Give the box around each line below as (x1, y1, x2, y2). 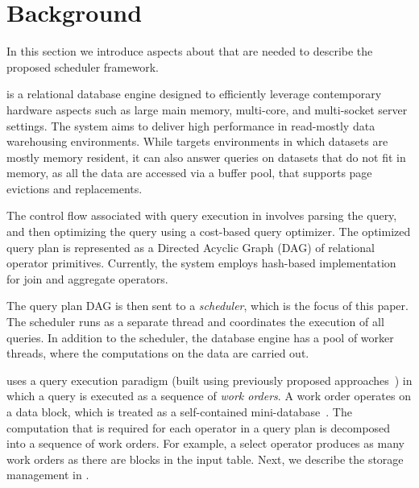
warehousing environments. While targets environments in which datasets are (6, 133, 388, 150)
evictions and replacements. (6, 180, 143, 196)
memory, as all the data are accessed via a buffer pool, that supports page (6, 164, 372, 181)
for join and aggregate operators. (6, 270, 168, 287)
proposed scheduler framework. (6, 58, 159, 75)
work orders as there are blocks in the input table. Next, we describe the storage (6, 450, 404, 467)
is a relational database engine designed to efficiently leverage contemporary (6, 85, 382, 102)
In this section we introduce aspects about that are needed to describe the (6, 43, 373, 60)
